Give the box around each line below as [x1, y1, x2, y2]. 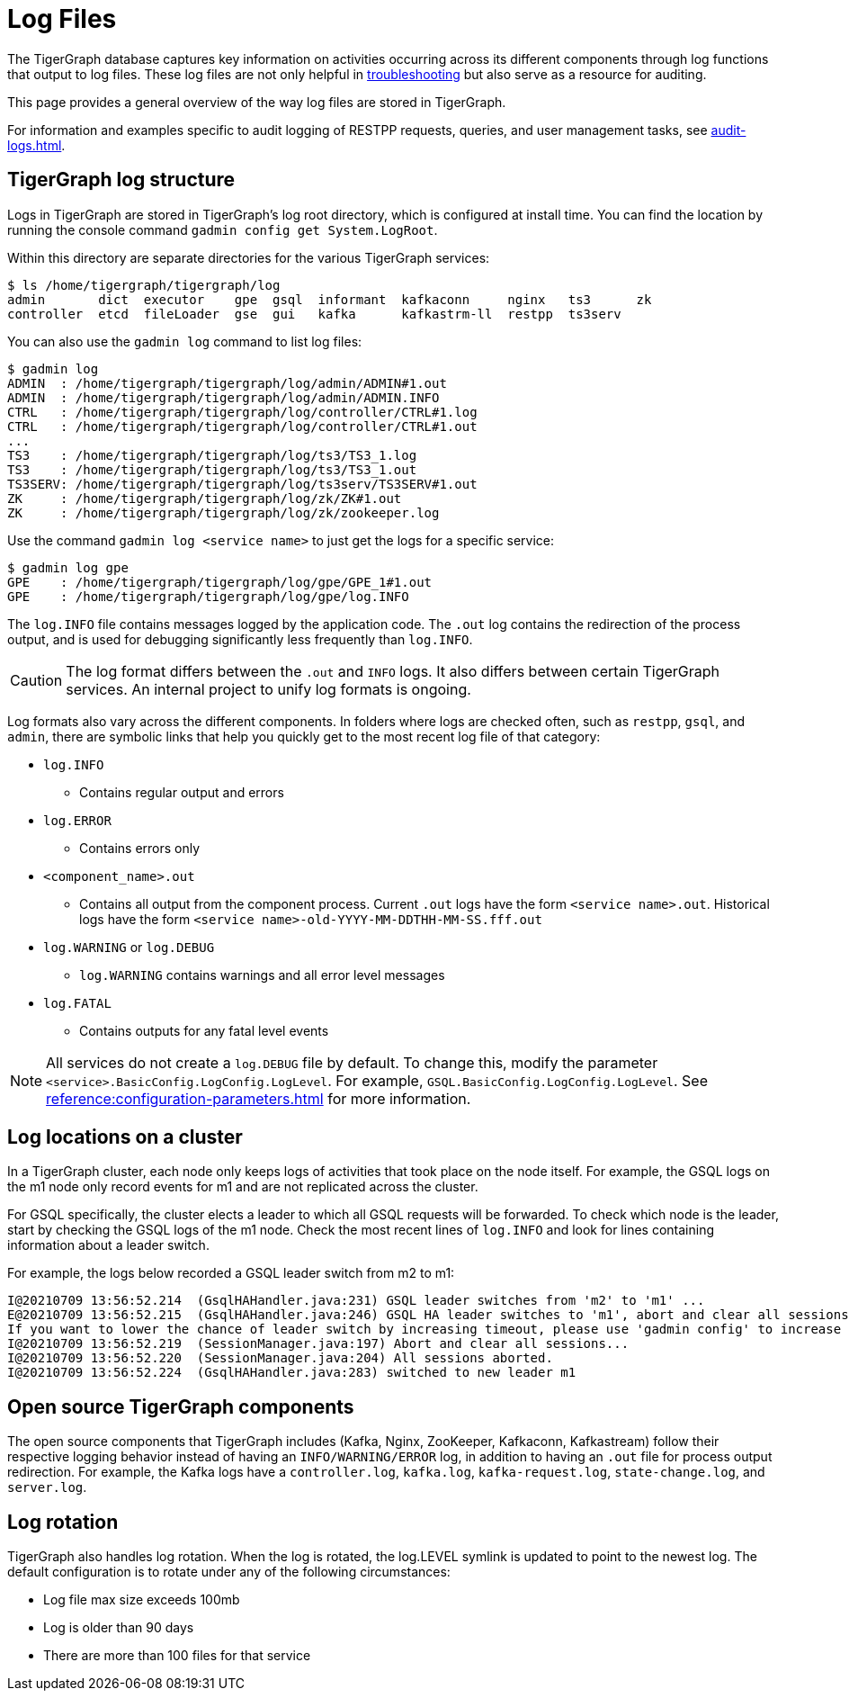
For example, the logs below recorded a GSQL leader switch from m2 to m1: [7, 1265, 455, 1281]
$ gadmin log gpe [7, 560, 129, 575]
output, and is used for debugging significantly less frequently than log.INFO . [7, 631, 473, 647]
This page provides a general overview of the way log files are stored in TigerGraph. [7, 94, 506, 110]
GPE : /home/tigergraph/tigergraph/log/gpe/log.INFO [7, 588, 409, 604]
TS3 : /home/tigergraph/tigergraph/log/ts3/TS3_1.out [7, 462, 417, 477]
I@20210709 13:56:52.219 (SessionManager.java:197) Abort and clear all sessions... [7, 1336, 630, 1352]
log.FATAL [43, 995, 112, 1011]
